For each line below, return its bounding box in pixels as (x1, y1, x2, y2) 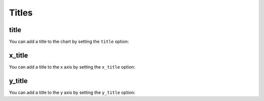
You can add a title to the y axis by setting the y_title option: (9, 89, 135, 95)
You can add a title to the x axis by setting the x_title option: (9, 64, 135, 70)
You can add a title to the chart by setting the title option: (9, 39, 129, 45)
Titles (9, 7, 33, 18)
